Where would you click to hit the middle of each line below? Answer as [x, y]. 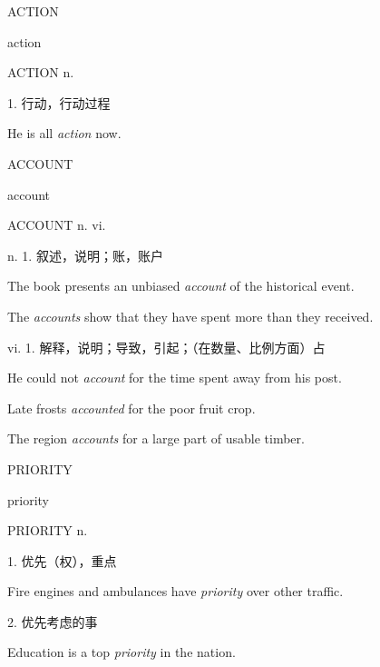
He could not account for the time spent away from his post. [175, 378]
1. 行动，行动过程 [59, 102]
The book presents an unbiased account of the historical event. [181, 286]
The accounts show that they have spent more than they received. [190, 316]
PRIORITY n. [48, 530]
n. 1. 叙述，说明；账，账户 [85, 255]
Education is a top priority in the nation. [122, 652]
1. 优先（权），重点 [62, 560]
